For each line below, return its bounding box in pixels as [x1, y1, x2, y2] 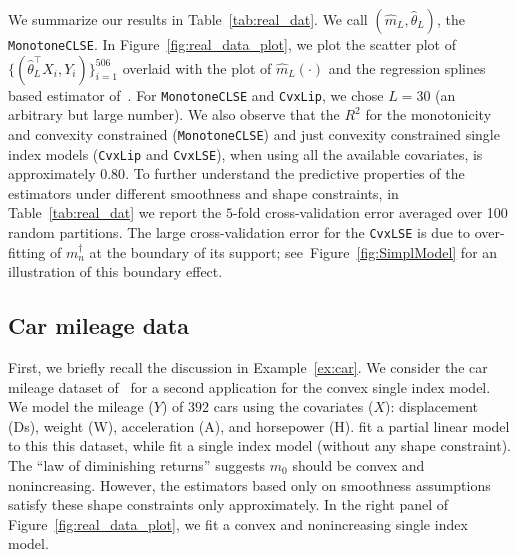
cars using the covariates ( [213, 396, 374, 417]
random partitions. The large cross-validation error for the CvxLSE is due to [8, 222, 471, 242]
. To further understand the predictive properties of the [125, 163, 465, 184]
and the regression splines [328, 57, 486, 78]
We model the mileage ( [8, 396, 154, 417]
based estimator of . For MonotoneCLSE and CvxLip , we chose [8, 84, 384, 105]
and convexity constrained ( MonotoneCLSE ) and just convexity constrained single [8, 123, 500, 144]
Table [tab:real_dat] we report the [8, 202, 222, 223]
